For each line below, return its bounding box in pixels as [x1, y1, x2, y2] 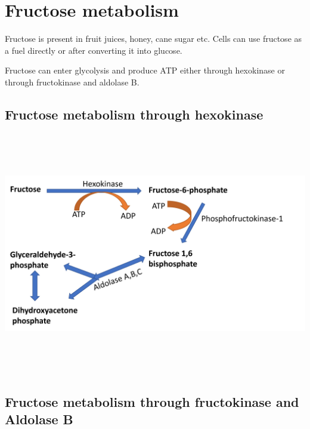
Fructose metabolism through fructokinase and [5, 392, 299, 410]
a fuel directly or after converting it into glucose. [5, 44, 182, 56]
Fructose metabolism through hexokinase [5, 105, 263, 123]
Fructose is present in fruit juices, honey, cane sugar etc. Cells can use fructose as [5, 32, 302, 45]
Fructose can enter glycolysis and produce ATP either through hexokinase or [5, 64, 285, 76]
